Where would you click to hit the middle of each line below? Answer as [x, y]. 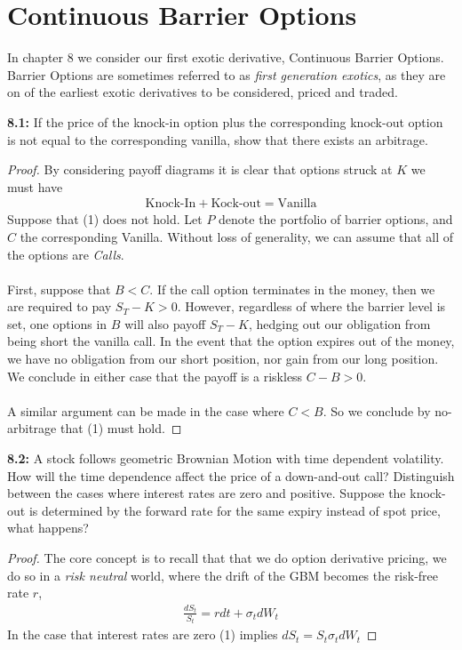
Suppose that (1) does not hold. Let [105, 219]
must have [35, 186]
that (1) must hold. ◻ [121, 428]
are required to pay [60, 306]
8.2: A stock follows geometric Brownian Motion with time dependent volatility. [226, 458]
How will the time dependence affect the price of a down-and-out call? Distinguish [231, 475]
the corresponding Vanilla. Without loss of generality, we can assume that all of [237, 236]
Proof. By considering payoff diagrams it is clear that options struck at [200, 169]
